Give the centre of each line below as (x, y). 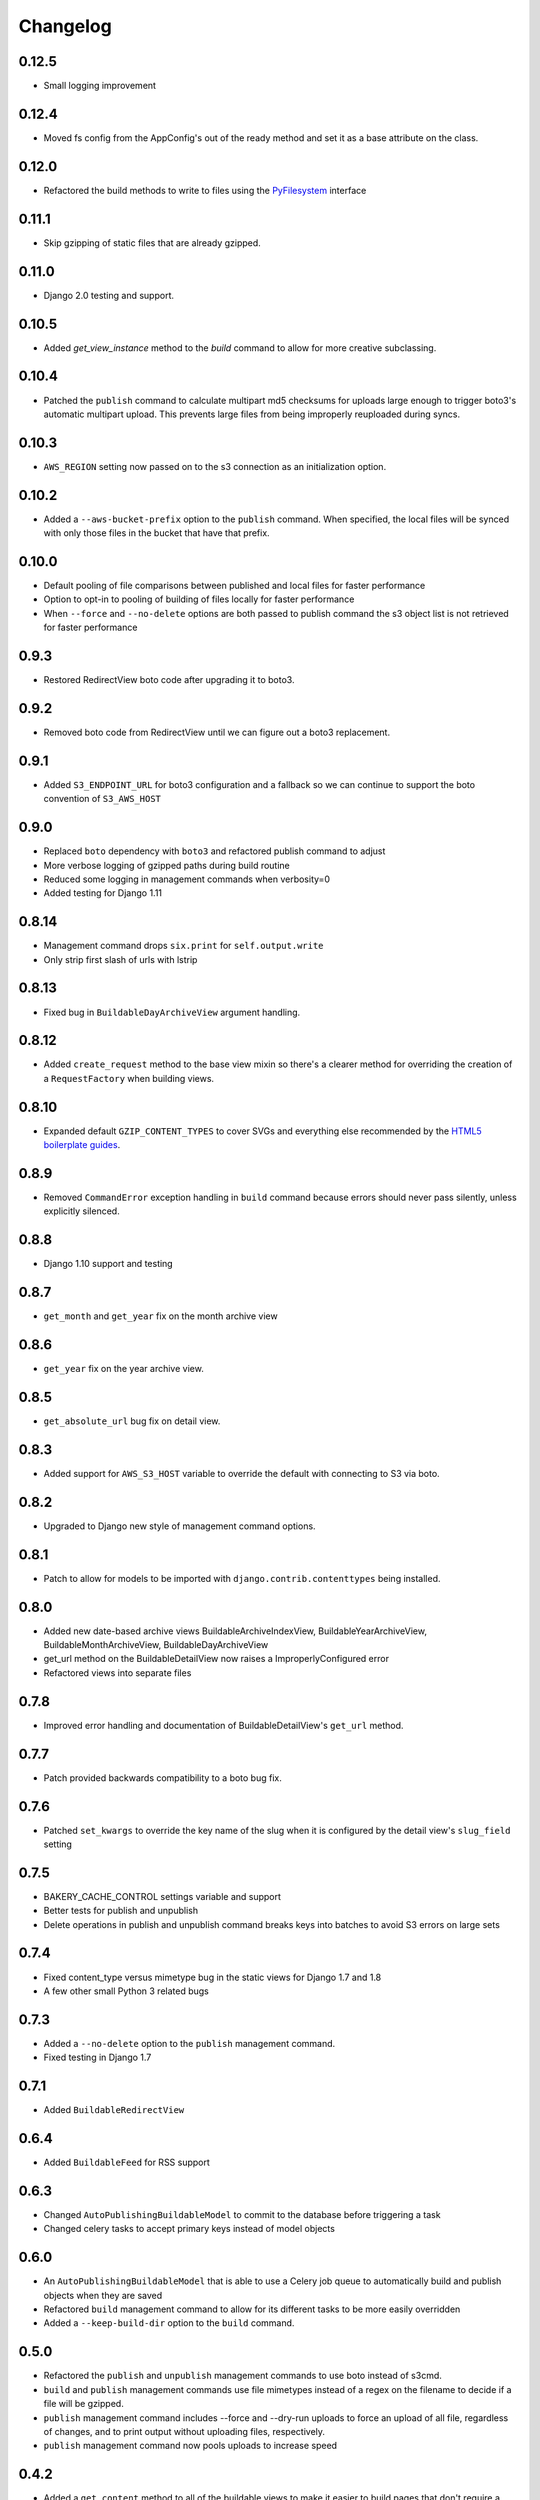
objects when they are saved (103, 2295)
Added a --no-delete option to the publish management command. (189, 2043)
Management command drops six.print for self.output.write (183, 946)
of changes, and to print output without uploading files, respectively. (184, 2431)
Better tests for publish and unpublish (121, 1911)
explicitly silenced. (81, 1211)
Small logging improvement (100, 86)
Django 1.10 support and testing (108, 1264)
